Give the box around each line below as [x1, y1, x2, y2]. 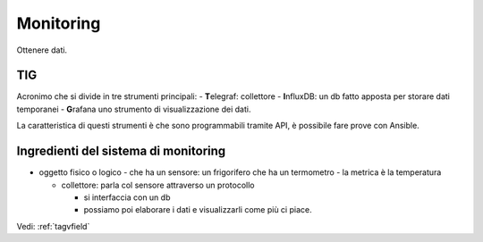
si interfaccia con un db [83, 192, 171, 203]
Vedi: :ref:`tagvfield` [16, 221, 90, 231]
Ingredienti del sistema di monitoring [16, 144, 226, 159]
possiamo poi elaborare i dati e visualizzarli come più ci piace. [83, 204, 312, 215]
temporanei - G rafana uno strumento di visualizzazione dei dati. [16, 104, 251, 114]
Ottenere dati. [16, 45, 67, 55]
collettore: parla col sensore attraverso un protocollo [61, 179, 255, 190]
